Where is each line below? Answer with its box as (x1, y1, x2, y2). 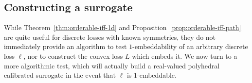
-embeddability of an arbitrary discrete (132, 41, 248, 51)
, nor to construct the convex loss (23, 50, 123, 61)
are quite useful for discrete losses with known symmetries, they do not (4, 32, 216, 42)
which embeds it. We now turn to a (132, 50, 237, 61)
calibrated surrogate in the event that (4, 70, 116, 80)
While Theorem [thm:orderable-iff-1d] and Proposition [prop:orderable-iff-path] (4, 22, 241, 33)
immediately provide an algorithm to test (4, 41, 127, 51)
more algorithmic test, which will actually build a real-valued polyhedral (4, 60, 220, 70)
